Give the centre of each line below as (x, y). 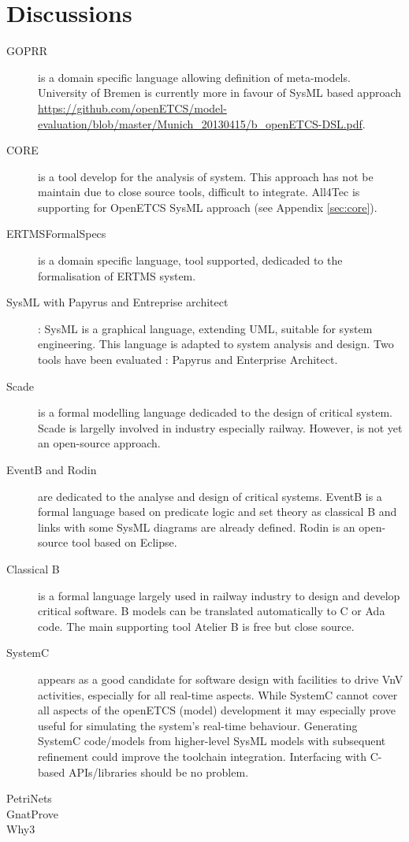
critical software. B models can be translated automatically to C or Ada (212, 611)
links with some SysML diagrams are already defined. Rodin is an (197, 527)
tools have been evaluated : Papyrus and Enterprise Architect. (188, 360)
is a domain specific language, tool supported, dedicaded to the (190, 260)
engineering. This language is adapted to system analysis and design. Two (216, 344)
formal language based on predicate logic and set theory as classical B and (218, 512)
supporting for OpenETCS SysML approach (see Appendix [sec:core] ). (208, 207)
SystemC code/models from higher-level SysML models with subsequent (212, 741)
